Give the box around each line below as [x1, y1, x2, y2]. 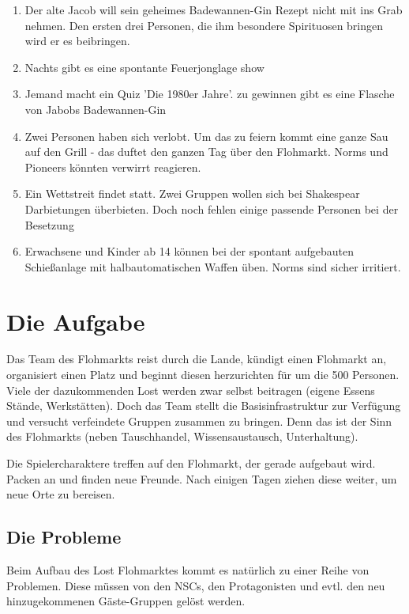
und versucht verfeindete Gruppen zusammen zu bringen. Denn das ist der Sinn [6, 412, 392, 429]
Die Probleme [6, 525, 122, 549]
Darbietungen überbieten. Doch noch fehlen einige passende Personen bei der [24, 200, 399, 217]
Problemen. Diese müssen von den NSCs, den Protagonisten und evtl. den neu [6, 577, 385, 593]
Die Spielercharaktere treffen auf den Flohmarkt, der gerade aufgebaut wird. [6, 455, 376, 471]
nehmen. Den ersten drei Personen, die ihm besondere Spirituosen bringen [24, 17, 384, 33]
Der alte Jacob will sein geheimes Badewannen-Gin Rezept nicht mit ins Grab [24, 2, 403, 17]
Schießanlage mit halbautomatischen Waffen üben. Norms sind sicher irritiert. [24, 258, 401, 275]
